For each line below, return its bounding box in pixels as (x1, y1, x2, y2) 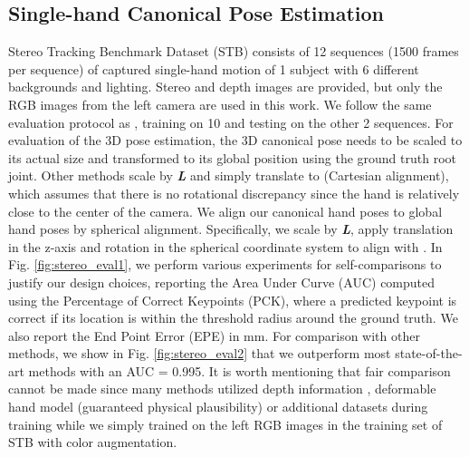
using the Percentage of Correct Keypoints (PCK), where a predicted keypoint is (8, 290, 457, 309)
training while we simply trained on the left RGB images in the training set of (8, 414, 443, 433)
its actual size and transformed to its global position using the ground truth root (8, 148, 456, 167)
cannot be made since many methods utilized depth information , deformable (8, 379, 436, 398)
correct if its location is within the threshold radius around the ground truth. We (8, 308, 458, 327)
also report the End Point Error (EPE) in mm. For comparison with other (8, 326, 420, 345)
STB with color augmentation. (8, 433, 177, 452)
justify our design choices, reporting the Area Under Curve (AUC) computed (8, 272, 435, 291)
